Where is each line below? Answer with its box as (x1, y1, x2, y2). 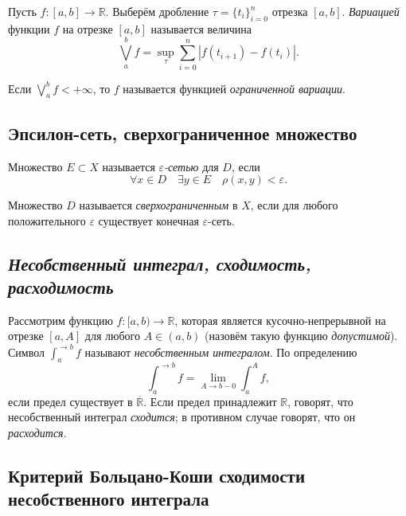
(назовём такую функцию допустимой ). (205, 327, 398, 344)
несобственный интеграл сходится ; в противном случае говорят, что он (8, 408, 356, 425)
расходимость (8, 275, 114, 299)
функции (8, 20, 50, 37)
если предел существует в (8, 393, 133, 409)
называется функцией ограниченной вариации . (123, 80, 345, 96)
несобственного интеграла (8, 487, 209, 511)
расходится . (8, 424, 67, 440)
